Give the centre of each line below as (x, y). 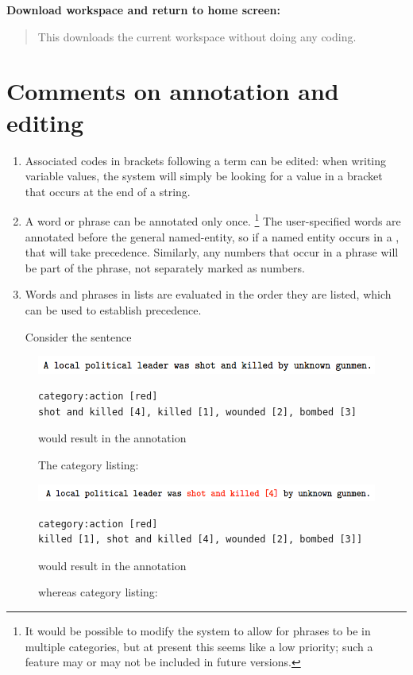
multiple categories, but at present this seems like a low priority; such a (199, 646)
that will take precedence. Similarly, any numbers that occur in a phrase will (212, 252)
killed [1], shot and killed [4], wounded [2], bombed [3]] (201, 540)
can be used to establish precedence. (113, 309)
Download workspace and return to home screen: (143, 10)
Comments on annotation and (173, 91)
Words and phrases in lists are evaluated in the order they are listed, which (208, 294)
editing (45, 122)
